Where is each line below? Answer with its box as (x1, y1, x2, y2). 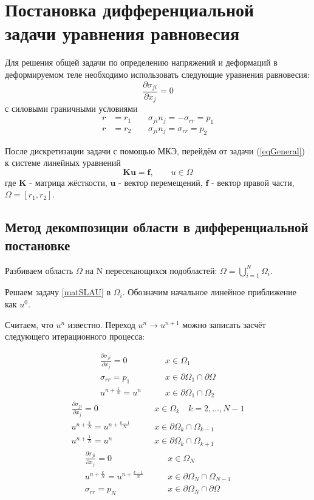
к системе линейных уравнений (5, 156, 121, 169)
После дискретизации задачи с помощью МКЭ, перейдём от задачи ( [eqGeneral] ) (5, 144, 305, 157)
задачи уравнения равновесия (5, 21, 240, 46)
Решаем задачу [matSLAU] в (5, 286, 111, 298)
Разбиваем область (5, 264, 73, 276)
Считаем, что (5, 318, 53, 330)
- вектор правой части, (211, 176, 295, 188)
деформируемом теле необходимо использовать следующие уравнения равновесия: (5, 67, 310, 80)
